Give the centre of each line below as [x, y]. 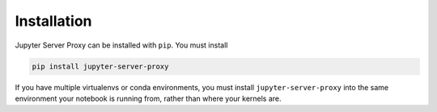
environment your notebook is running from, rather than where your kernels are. [148, 98]
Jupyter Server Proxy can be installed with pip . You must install [121, 45]
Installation [53, 21]
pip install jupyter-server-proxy [100, 66]
